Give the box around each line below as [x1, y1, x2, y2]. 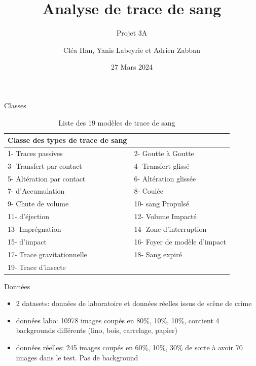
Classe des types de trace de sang [8, 135, 127, 145]
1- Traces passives [8, 147, 63, 158]
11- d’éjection [8, 211, 50, 222]
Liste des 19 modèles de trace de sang [58, 117, 175, 128]
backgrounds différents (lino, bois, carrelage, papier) [16, 325, 177, 335]
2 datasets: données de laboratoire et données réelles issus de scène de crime [16, 298, 252, 309]
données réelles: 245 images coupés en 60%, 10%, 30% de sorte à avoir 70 [16, 342, 243, 352]
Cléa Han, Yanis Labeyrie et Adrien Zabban [63, 44, 200, 55]
